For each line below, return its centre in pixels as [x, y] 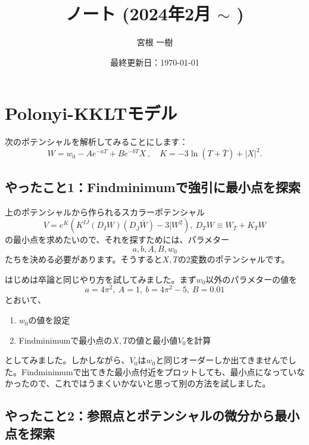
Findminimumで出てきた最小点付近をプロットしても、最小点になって [154, 371]
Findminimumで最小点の [65, 340]
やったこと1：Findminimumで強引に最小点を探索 [153, 186]
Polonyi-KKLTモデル [91, 113]
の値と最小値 [153, 340]
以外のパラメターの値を [251, 279]
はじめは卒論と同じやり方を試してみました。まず [101, 279]
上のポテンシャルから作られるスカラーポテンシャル [105, 211]
